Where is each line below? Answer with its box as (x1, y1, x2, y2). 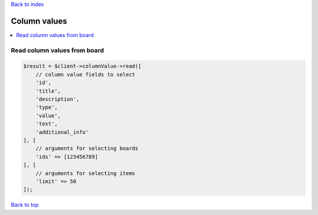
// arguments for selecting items (35, 170, 135, 176)
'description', (35, 96, 79, 103)
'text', (35, 120, 58, 127)
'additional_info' (35, 129, 89, 135)
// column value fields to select (35, 71, 135, 78)
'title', (35, 88, 61, 94)
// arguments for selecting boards (35, 145, 138, 152)
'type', (35, 104, 58, 111)
